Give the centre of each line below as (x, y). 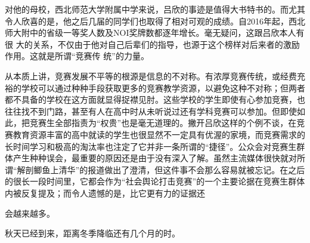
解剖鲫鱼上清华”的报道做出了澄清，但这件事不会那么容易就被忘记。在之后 (161, 169)
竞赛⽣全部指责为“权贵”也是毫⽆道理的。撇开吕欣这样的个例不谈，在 (163, 123)
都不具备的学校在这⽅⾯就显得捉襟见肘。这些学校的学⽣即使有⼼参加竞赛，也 (155, 99)
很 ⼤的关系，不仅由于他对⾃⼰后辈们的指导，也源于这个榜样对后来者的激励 (152, 44)
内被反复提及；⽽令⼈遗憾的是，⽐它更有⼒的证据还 (105, 193)
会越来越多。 (30, 213)
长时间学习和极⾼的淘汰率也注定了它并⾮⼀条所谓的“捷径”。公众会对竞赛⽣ (151, 146)
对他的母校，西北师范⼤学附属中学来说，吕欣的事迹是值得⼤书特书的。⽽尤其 (155, 9)
